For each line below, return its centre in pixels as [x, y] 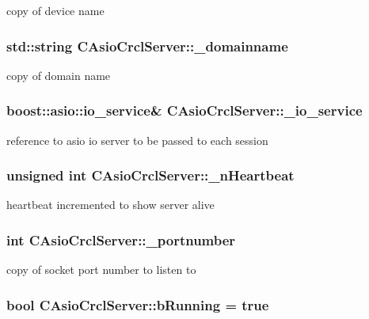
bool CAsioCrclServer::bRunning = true [138, 304]
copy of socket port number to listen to [101, 270]
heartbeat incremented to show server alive [110, 205]
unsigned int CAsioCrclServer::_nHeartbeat [150, 175]
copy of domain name [59, 75]
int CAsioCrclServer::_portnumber [121, 239]
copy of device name [55, 10]
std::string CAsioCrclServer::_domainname [147, 46]
